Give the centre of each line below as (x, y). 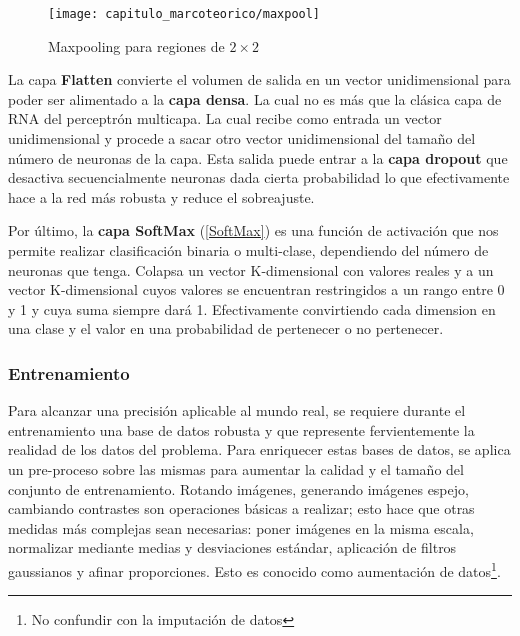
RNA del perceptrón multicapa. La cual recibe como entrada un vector (225, 118)
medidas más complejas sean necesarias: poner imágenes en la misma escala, (241, 527)
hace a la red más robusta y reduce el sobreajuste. (161, 196)
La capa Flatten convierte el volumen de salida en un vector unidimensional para (259, 79)
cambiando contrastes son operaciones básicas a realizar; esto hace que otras (241, 508)
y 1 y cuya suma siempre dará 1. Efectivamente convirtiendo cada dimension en (252, 308)
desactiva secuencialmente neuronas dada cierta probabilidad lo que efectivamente (259, 177)
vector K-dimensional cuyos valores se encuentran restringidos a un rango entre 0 (256, 289)
